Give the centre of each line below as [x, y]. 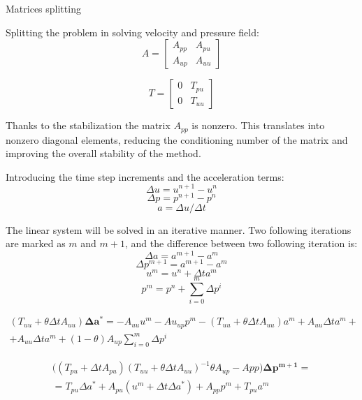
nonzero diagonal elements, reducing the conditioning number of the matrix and [177, 139]
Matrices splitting [43, 8]
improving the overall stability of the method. [103, 153]
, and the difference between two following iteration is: [241, 243]
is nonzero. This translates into [258, 125]
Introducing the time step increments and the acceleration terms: [145, 176]
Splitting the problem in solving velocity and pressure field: [132, 32]
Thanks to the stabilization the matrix [88, 125]
